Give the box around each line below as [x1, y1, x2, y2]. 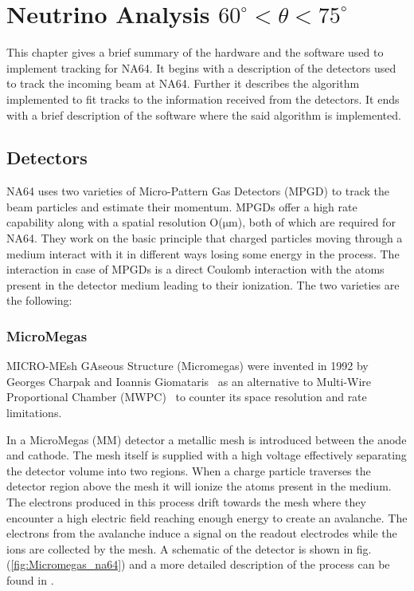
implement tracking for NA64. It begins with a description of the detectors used [6, 59, 396, 76]
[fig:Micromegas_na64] [10, 556, 122, 573]
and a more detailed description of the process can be [129, 556, 390, 573]
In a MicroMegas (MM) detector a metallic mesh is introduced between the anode [6, 431, 407, 447]
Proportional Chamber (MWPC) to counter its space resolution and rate [6, 388, 367, 405]
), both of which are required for [237, 214, 396, 230]
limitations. [6, 404, 62, 421]
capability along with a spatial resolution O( [6, 214, 223, 230]
